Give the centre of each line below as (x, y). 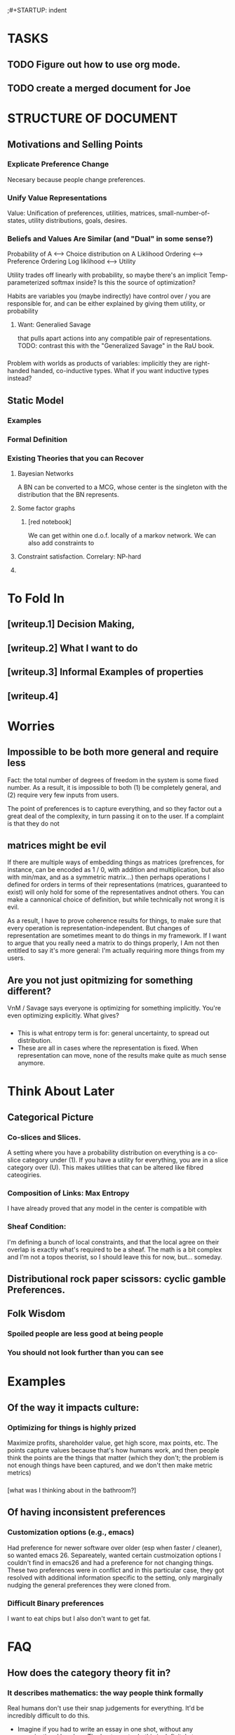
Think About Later (61, 1091)
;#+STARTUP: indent (37, 10)
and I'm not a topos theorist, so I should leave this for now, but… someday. (115, 1256)
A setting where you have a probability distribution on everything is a (107, 1152)
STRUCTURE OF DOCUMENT (93, 118)
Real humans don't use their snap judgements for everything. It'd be (106, 1708)
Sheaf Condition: (37, 1227)
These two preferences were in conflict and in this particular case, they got (116, 1570)
